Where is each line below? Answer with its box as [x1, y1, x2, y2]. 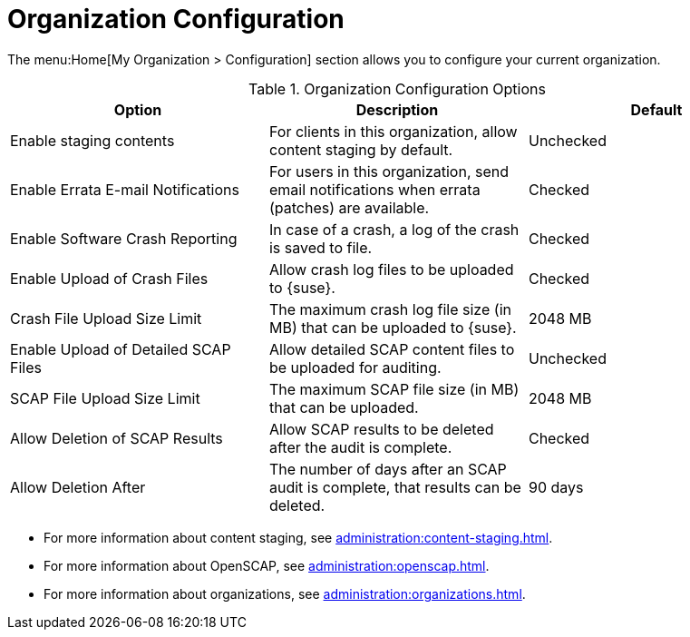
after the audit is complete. [268, 437, 452, 456]
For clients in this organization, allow [268, 122, 518, 141]
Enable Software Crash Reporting [10, 229, 238, 248]
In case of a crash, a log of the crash [268, 220, 520, 239]
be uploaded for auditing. [268, 358, 442, 377]
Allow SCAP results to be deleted [268, 419, 494, 438]
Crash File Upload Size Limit [10, 309, 202, 328]
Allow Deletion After [10, 477, 146, 496]
